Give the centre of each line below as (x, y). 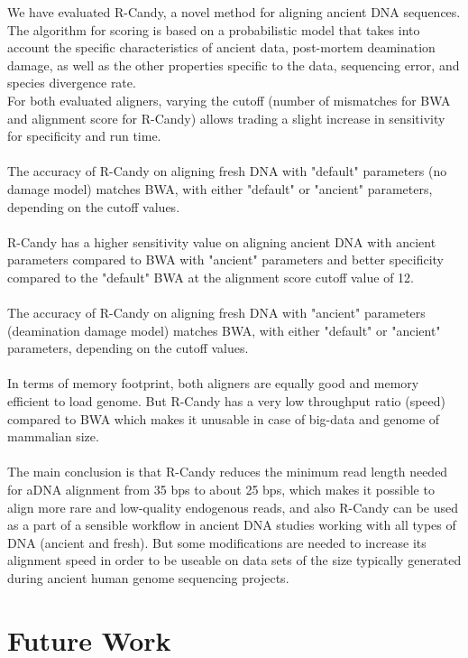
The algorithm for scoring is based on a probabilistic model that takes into (214, 29)
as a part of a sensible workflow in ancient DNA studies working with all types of (232, 525)
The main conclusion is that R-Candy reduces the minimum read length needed (228, 472)
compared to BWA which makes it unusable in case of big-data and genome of (224, 418)
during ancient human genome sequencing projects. (148, 578)
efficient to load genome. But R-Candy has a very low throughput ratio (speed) (226, 401)
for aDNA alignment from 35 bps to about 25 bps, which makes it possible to (221, 490)
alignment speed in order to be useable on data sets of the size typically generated (234, 560)
